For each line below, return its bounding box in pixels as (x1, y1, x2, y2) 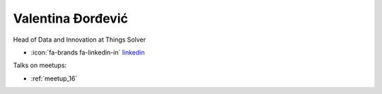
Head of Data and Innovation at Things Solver (13, 35, 146, 44)
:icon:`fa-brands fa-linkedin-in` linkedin (30, 48, 145, 57)
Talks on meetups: (13, 61, 67, 70)
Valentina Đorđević (13, 11, 129, 26)
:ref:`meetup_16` (30, 74, 78, 83)
